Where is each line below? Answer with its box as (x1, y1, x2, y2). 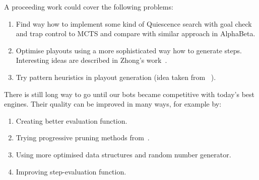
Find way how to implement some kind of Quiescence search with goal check (16, 18, 252, 29)
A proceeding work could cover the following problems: (4, 2, 173, 12)
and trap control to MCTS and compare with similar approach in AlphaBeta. (16, 28, 255, 39)
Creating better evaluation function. (16, 115, 127, 126)
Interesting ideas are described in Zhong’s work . (16, 55, 167, 65)
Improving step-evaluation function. (16, 166, 126, 176)
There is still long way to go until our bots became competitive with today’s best (4, 88, 255, 99)
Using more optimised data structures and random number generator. (16, 149, 231, 159)
